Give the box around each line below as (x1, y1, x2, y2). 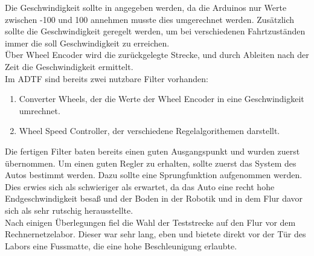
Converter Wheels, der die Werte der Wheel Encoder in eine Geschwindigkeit (19, 92, 304, 105)
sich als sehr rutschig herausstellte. (5, 203, 133, 216)
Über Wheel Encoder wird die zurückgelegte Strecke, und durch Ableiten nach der (5, 48, 309, 61)
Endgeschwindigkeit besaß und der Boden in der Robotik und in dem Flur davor (5, 192, 303, 205)
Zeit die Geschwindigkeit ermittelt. (5, 60, 133, 72)
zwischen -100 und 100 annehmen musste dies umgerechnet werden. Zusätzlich (5, 13, 295, 25)
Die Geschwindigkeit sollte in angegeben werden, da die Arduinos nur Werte (5, 1, 287, 13)
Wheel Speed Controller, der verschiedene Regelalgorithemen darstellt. (19, 124, 280, 137)
